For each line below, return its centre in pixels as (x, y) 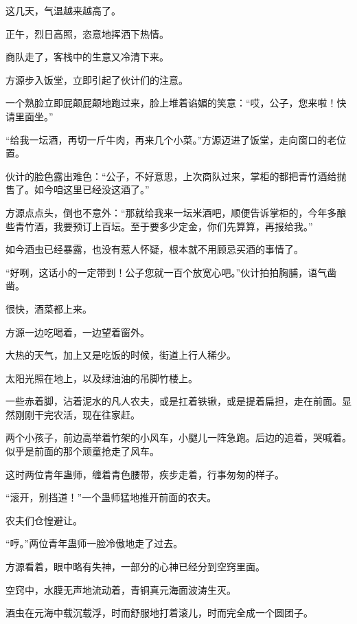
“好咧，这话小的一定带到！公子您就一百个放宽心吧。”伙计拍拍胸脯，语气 (166, 272)
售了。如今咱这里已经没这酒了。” (78, 189)
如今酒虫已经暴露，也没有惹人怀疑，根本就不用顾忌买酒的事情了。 (154, 249)
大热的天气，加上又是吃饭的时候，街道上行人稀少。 (121, 355)
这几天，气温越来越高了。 (63, 10)
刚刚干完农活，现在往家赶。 (77, 414)
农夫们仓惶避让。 (44, 520)
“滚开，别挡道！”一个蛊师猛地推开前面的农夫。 (111, 497)
